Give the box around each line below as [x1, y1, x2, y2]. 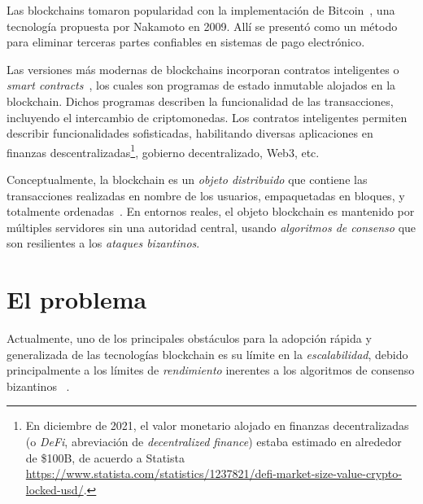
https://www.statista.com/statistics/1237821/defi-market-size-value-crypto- [25, 465, 402, 482]
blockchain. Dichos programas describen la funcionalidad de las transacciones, [7, 92, 394, 109]
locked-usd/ [25, 480, 84, 497]
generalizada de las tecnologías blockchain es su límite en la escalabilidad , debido [7, 345, 408, 362]
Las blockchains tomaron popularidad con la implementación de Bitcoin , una [7, 2, 395, 18]
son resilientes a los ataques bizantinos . [7, 234, 200, 252]
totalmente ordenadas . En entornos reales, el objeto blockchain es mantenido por [7, 203, 415, 220]
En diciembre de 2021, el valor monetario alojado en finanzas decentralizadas [25, 417, 409, 434]
